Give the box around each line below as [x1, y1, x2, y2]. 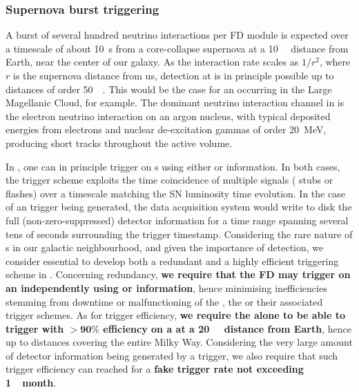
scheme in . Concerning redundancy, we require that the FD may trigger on [6, 267, 351, 282]
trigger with [6, 321, 64, 335]
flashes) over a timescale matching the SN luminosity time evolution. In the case [6, 186, 345, 200]
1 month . [6, 375, 57, 390]
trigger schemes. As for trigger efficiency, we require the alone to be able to [6, 308, 346, 322]
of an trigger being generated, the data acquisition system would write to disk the [6, 199, 352, 214]
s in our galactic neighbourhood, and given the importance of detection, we [6, 240, 324, 255]
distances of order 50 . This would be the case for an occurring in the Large [6, 81, 332, 96]
